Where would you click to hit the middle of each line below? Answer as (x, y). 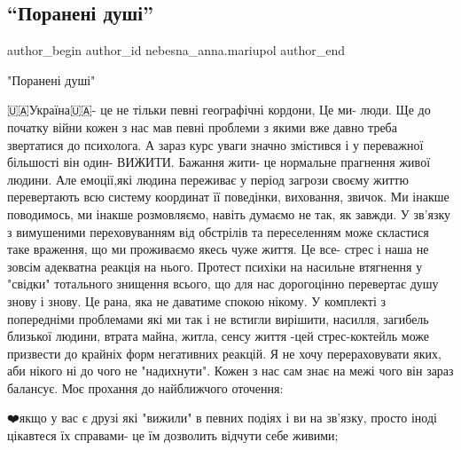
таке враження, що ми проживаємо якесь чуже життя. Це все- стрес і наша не (218, 249)
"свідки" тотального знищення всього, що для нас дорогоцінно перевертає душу (223, 284)
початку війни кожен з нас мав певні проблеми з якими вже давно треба (202, 126)
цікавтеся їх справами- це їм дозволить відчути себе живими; (173, 435)
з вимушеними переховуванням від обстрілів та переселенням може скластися (218, 231)
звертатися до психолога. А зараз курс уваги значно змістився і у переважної (215, 144)
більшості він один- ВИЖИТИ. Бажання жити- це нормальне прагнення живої (219, 162)
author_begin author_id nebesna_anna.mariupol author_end (176, 50)
